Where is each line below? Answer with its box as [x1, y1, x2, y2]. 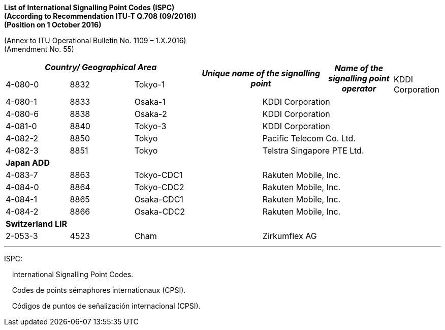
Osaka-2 [134, 109, 167, 119]
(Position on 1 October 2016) [4, 20, 102, 29]
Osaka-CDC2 [134, 206, 185, 217]
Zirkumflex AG [262, 231, 317, 241]
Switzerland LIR [6, 219, 67, 229]
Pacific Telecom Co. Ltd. [262, 133, 356, 143]
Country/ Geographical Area [45, 62, 157, 72]
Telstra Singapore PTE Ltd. [262, 145, 364, 156]
